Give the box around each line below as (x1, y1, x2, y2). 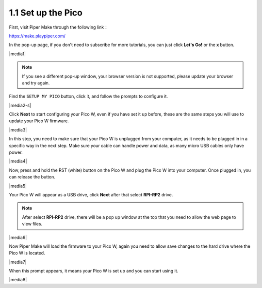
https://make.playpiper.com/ (9, 33, 65, 39)
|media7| (9, 259, 27, 265)
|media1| (9, 51, 26, 57)
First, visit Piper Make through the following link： (9, 24, 109, 30)
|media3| (9, 127, 27, 133)
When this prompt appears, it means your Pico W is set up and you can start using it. (9, 268, 179, 274)
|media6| (9, 234, 27, 240)
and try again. (22, 80, 50, 86)
